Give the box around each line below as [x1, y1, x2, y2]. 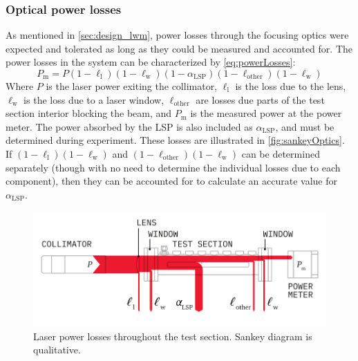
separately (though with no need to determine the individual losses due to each [6, 160, 341, 174]
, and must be [275, 119, 335, 133]
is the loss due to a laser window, [23, 92, 164, 107]
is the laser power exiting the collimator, [46, 79, 218, 93]
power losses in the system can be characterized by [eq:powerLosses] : [6, 55, 296, 69]
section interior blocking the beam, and [6, 106, 172, 120]
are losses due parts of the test [196, 92, 325, 107]
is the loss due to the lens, [235, 79, 346, 93]
